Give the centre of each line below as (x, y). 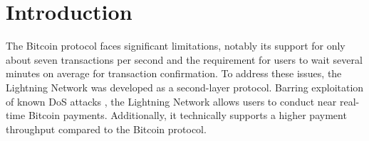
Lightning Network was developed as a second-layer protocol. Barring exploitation (185, 87)
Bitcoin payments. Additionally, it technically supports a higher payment (187, 115)
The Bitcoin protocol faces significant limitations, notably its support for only (176, 46)
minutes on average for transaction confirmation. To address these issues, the (174, 73)
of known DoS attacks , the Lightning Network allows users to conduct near (171, 101)
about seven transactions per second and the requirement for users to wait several (184, 59)
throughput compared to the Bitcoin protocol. (106, 129)
